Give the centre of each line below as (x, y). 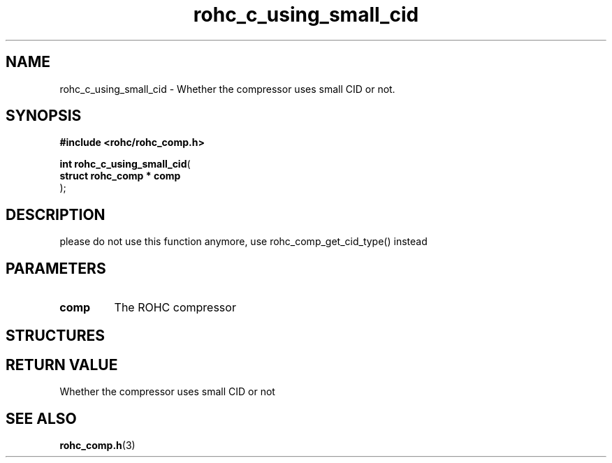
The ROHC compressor (175, 308)
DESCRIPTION (56, 214)
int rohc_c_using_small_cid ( (125, 164)
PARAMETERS (56, 268)
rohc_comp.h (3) (97, 446)
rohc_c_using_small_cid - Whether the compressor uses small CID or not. (227, 89)
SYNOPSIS (44, 116)
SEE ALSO (41, 418)
